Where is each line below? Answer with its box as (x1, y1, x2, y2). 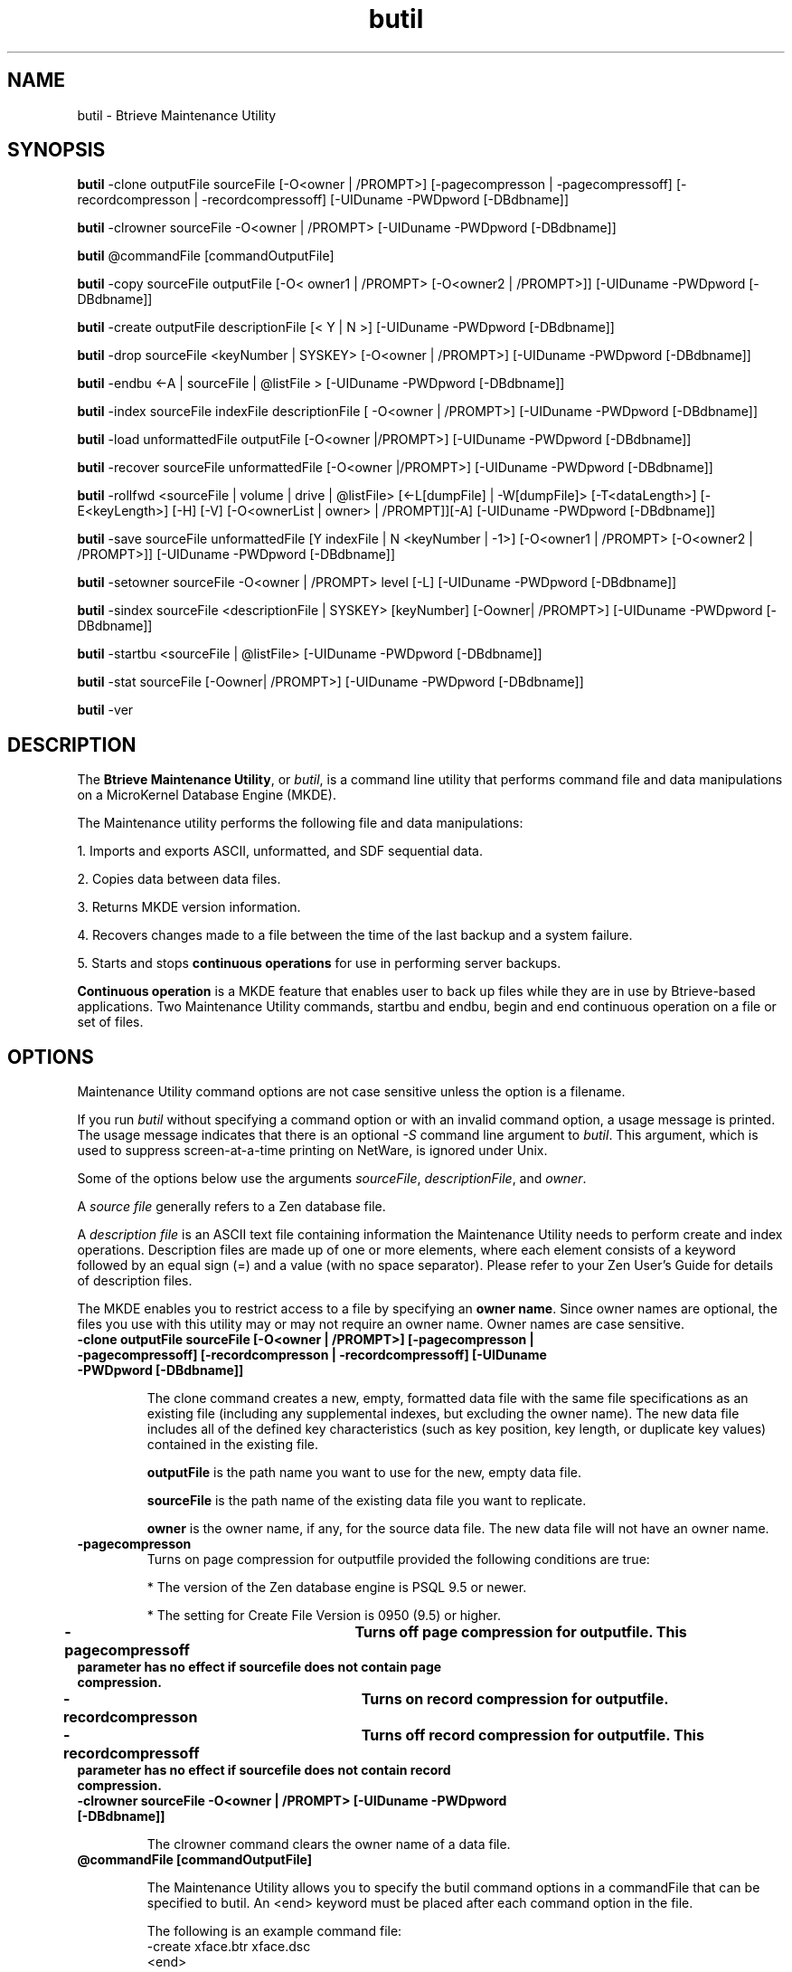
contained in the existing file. (146, 1436, 319, 1453)
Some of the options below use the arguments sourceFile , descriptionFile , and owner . (77, 1171, 587, 1187)
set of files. (77, 1014, 144, 1030)
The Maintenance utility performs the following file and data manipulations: (77, 815, 523, 831)
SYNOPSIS (7, 138, 106, 162)
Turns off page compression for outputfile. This (354, 1623, 687, 1642)
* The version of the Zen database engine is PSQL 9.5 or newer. (146, 1579, 527, 1596)
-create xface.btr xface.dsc (146, 1939, 311, 1955)
